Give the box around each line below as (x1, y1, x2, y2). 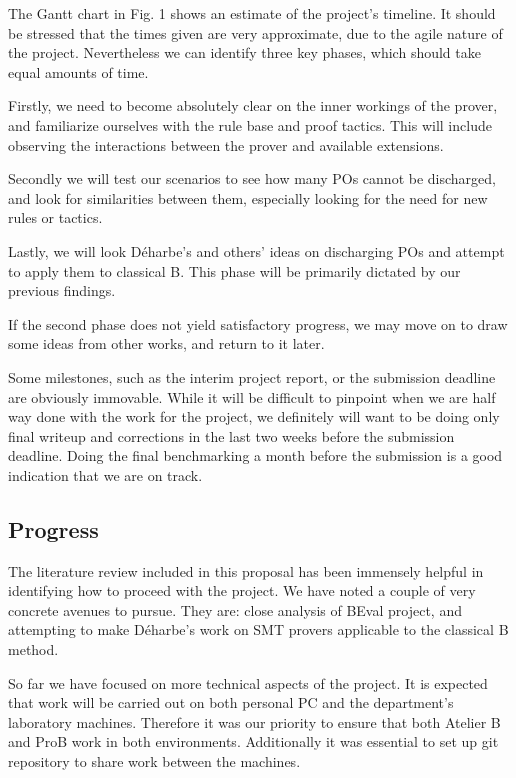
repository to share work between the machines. (8, 751, 301, 772)
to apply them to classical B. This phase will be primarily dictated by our (8, 260, 461, 281)
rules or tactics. (8, 207, 103, 228)
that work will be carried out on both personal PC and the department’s (8, 692, 454, 713)
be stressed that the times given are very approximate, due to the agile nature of (8, 22, 503, 43)
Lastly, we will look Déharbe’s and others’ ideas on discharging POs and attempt (8, 240, 505, 261)
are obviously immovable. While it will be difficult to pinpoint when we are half (8, 386, 496, 407)
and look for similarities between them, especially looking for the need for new (8, 187, 488, 208)
